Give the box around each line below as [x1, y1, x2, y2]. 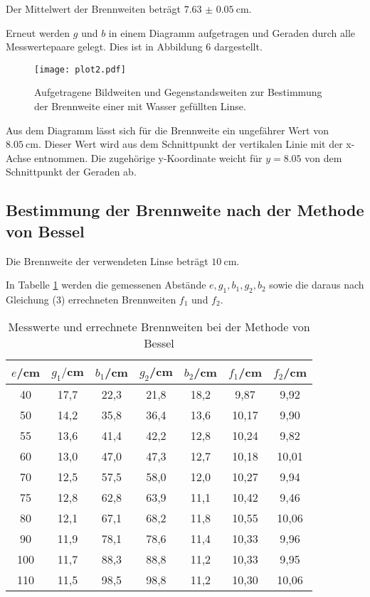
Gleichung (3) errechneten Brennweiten [6, 291, 176, 306]
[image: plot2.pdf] [34, 64, 126, 75]
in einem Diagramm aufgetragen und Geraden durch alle [108, 25, 356, 40]
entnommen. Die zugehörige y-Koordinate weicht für [34, 150, 263, 165]
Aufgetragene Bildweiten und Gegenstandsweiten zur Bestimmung [34, 85, 322, 99]
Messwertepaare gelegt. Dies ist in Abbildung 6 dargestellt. [6, 39, 263, 54]
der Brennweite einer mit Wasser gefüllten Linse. [34, 99, 246, 114]
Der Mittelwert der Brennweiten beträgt [6, 1, 181, 16]
